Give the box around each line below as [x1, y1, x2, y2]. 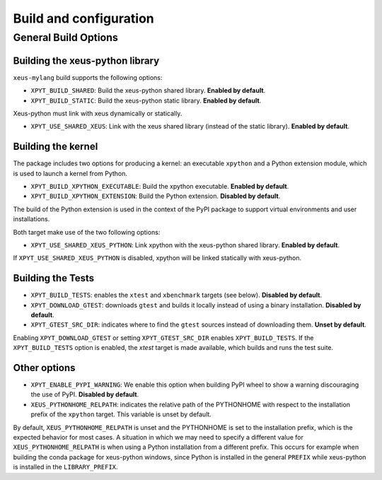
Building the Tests [13, 272, 95, 284]
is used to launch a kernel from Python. [13, 169, 127, 177]
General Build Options [13, 31, 118, 44]
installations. [13, 215, 50, 223]
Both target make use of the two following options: [13, 228, 161, 236]
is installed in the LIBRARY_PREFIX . [13, 463, 118, 472]
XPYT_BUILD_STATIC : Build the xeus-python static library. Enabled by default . [30, 96, 262, 105]
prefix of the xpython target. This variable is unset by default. [30, 410, 212, 418]
